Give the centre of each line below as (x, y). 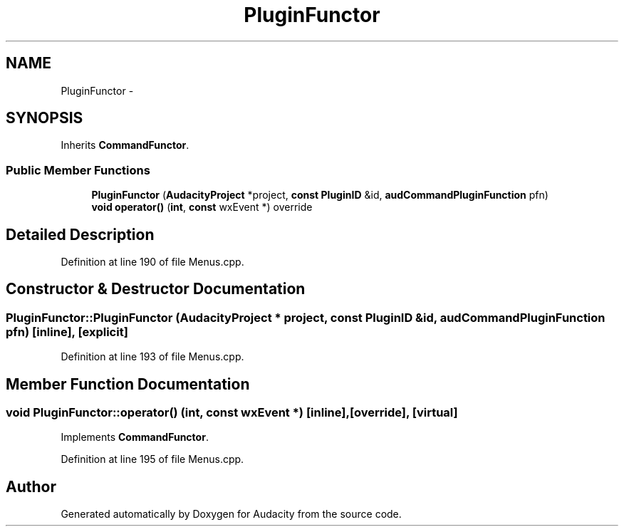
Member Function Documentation (128, 384)
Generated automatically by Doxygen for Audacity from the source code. (231, 514)
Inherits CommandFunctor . (125, 145)
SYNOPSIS (45, 118)
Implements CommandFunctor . (135, 437)
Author (31, 486)
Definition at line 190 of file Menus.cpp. (152, 262)
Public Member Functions (78, 170)
